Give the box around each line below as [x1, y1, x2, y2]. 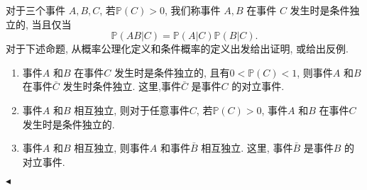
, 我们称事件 [164, 3, 221, 17]
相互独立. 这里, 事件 [201, 140, 293, 155]
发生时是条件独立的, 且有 [114, 65, 230, 79]
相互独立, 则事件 [74, 140, 150, 155]
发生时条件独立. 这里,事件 [62, 79, 181, 94]
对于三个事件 [6, 3, 65, 17]
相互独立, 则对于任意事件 [74, 102, 190, 117]
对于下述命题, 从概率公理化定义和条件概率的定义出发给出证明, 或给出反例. [6, 41, 349, 56]
